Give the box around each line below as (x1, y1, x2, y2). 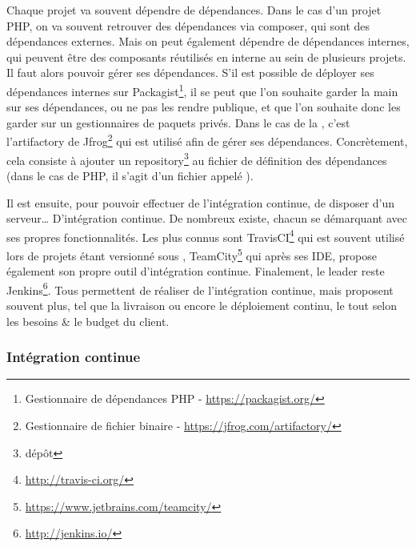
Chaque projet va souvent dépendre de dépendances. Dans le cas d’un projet (6, 2, 382, 18)
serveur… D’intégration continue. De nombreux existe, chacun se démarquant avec (6, 210, 407, 227)
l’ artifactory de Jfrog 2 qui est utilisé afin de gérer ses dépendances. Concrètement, (6, 131, 408, 150)
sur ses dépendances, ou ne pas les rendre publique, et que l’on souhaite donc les (6, 99, 401, 115)
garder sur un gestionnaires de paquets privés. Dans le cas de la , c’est (6, 114, 350, 131)
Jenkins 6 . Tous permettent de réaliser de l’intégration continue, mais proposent (6, 279, 394, 298)
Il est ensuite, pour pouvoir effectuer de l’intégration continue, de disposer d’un (6, 194, 395, 211)
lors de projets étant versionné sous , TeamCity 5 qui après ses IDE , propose (6, 244, 377, 263)
